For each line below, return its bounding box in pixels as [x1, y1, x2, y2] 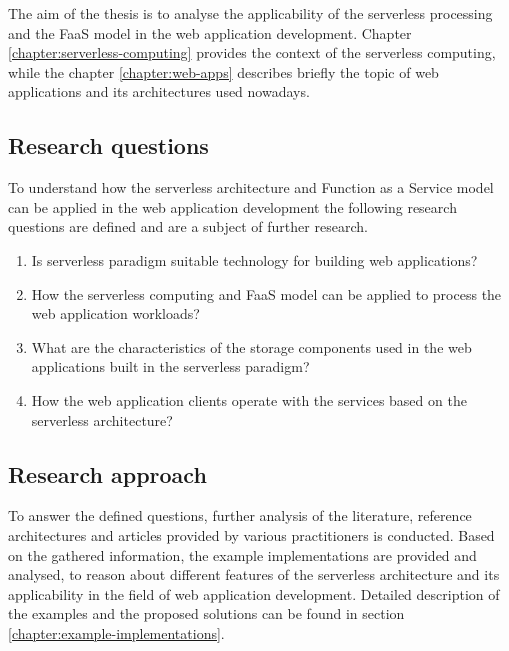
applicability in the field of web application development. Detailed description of [8, 583, 500, 604]
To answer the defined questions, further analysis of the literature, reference [8, 505, 472, 526]
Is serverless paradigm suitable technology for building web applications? [31, 249, 478, 270]
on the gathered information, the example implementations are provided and [8, 544, 477, 565]
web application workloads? [31, 303, 200, 324]
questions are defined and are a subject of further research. [8, 216, 368, 237]
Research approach [8, 458, 207, 489]
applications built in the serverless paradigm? [31, 356, 310, 377]
